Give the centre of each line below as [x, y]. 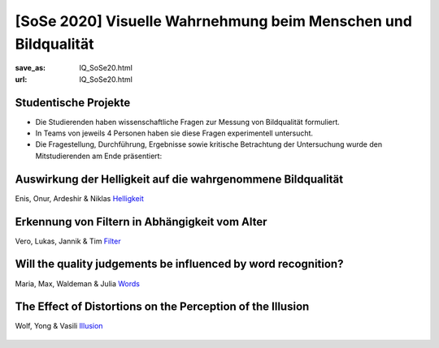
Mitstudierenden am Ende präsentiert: [99, 156]
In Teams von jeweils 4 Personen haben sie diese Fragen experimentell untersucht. [174, 133]
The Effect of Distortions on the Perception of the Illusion [162, 307]
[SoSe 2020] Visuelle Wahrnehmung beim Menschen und [213, 21]
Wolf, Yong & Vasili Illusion [59, 326]
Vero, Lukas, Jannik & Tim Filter [68, 241]
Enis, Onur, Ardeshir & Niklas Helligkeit [79, 198]
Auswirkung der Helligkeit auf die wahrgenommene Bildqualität [179, 179]
